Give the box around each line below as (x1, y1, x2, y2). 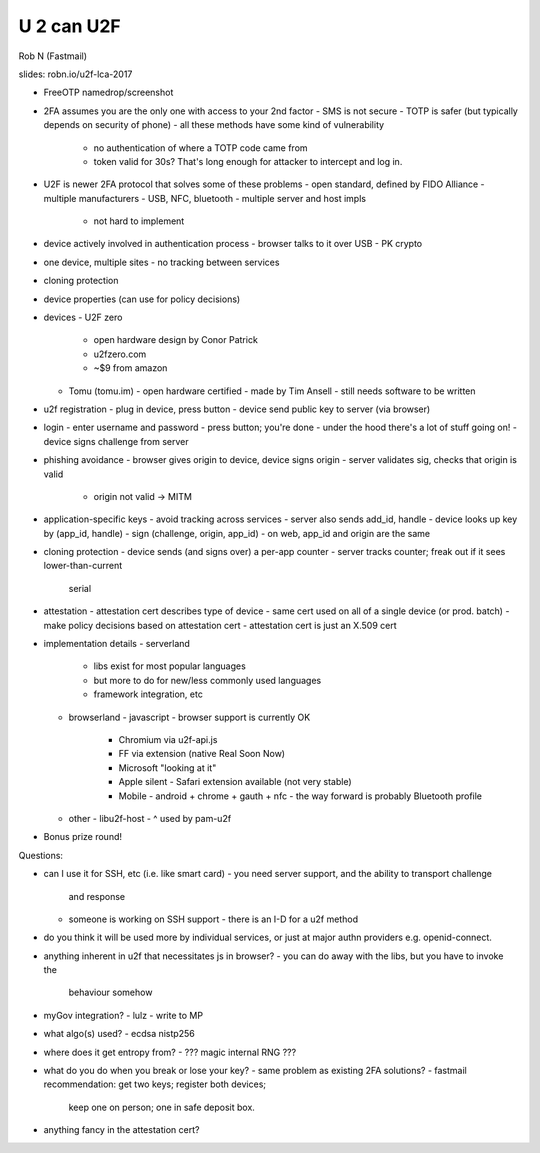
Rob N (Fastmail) (18, 50, 88, 62)
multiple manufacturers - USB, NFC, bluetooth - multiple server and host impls (43, 192, 367, 204)
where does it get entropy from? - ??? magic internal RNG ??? (43, 1046, 297, 1058)
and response (68, 890, 126, 902)
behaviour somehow (68, 986, 153, 999)
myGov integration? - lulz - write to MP (43, 1009, 204, 1021)
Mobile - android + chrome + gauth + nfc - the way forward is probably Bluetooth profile (118, 790, 483, 802)
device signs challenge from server (43, 435, 189, 447)
